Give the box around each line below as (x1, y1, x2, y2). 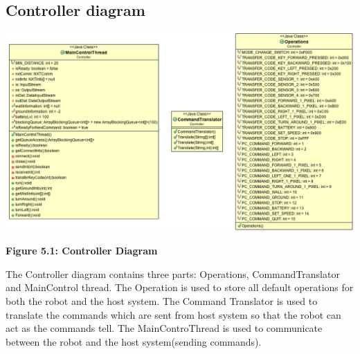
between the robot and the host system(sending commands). (6, 334, 262, 348)
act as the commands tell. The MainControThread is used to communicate (6, 321, 323, 335)
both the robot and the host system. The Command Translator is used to (6, 294, 318, 308)
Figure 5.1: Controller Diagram (6, 243, 158, 258)
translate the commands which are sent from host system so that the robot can (6, 307, 341, 322)
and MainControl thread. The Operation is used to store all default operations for (6, 280, 354, 295)
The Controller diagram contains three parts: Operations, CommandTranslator (6, 266, 340, 281)
